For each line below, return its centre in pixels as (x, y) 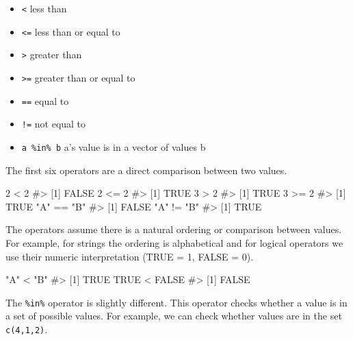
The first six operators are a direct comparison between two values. (146, 170)
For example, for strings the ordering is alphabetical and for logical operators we (174, 242)
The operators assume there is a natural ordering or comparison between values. (174, 229)
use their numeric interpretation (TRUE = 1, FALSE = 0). (130, 256)
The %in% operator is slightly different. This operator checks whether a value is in (176, 302)
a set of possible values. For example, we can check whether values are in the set (174, 316)
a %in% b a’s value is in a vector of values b (114, 146)
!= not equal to (54, 124)
